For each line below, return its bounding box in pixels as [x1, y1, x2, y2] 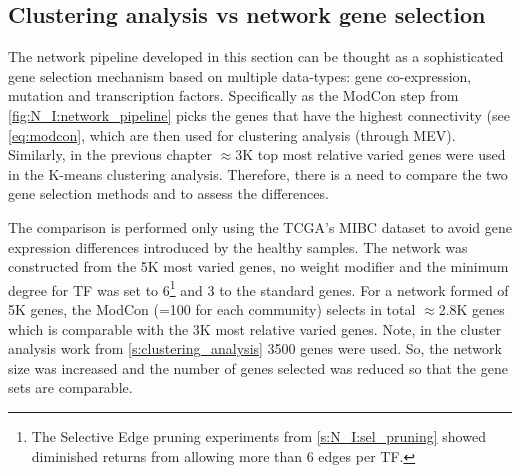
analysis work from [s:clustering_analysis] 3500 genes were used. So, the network [8, 338, 502, 359]
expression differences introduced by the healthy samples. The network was [8, 236, 468, 257]
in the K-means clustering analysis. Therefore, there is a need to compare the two [8, 163, 508, 184]
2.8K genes [438, 298, 505, 319]
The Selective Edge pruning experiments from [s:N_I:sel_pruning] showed [31, 425, 486, 446]
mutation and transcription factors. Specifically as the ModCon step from [8, 85, 459, 106]
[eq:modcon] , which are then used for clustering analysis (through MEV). [8, 124, 456, 145]
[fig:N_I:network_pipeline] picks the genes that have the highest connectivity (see [8, 104, 511, 125]
